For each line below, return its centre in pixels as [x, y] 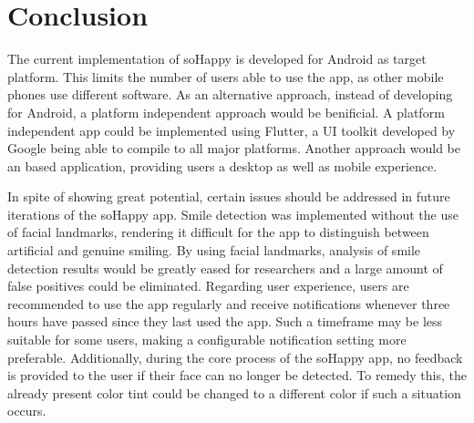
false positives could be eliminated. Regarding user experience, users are [208, 286]
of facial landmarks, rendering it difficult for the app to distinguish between [218, 232]
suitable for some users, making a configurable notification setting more [207, 340]
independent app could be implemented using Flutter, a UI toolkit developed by [232, 130]
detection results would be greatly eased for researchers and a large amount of [225, 268]
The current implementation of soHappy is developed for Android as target [217, 59]
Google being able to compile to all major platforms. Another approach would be [234, 148]
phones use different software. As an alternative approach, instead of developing [230, 94]
